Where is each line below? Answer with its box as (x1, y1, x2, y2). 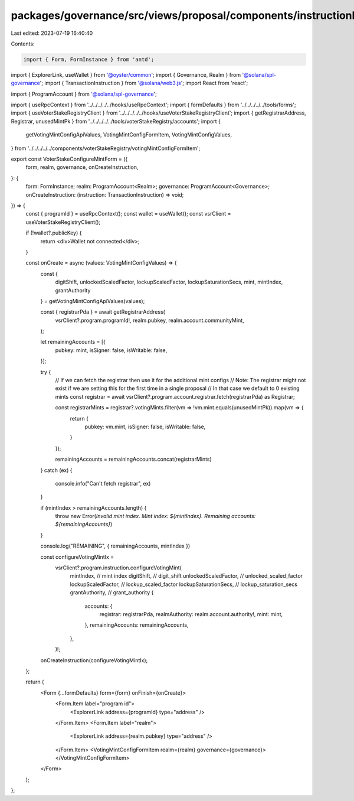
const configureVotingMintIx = (40, 553, 114, 561)
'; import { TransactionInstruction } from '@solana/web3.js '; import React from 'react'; (40, 80, 248, 87)
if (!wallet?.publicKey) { (25, 229, 82, 236)
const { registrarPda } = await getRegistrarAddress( (40, 308, 165, 315)
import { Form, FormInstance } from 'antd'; (23, 56, 155, 63)
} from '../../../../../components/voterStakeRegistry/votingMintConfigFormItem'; (11, 145, 201, 152)
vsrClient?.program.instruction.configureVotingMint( (55, 564, 182, 571)
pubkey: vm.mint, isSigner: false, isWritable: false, (84, 423, 206, 430)
